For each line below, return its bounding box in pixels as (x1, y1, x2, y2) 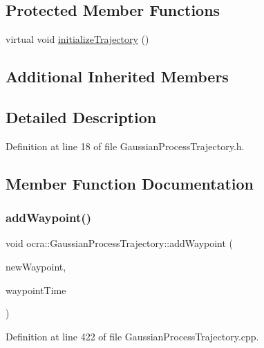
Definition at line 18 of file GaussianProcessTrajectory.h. (6, 138, 245, 153)
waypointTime (6, 282, 66, 297)
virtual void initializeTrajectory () (6, 32, 149, 46)
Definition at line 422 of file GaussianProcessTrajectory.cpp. (6, 329, 259, 343)
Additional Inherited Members (6, 66, 229, 87)
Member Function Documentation (6, 172, 254, 194)
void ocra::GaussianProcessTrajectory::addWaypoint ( (6, 236, 234, 250)
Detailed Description (6, 106, 157, 127)
